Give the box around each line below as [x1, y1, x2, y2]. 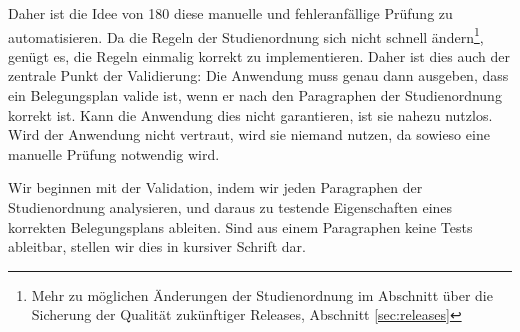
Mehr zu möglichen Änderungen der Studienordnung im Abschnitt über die [31, 284, 493, 305]
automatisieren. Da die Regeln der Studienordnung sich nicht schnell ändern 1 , [8, 23, 484, 47]
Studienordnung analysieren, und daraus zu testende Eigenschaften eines [8, 197, 453, 217]
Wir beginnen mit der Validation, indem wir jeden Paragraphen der [8, 177, 423, 198]
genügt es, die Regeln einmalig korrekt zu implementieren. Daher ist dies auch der [8, 45, 511, 66]
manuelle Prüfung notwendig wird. [8, 143, 220, 164]
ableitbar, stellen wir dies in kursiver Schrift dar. [8, 236, 307, 257]
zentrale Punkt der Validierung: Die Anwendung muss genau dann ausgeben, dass [8, 65, 509, 86]
